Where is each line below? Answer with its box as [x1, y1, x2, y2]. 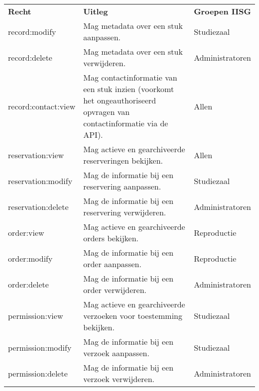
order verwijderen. [83, 284, 147, 295]
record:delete [8, 51, 52, 63]
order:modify [8, 252, 53, 264]
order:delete [8, 278, 49, 290]
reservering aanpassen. [83, 181, 161, 192]
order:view [8, 226, 44, 238]
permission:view [8, 310, 63, 321]
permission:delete [8, 367, 68, 379]
